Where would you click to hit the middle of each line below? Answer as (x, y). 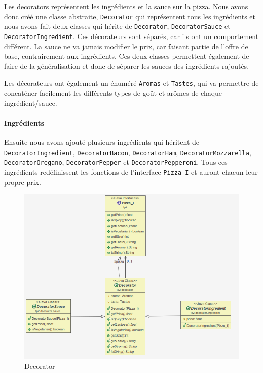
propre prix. (23, 182)
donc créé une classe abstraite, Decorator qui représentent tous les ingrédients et (130, 16)
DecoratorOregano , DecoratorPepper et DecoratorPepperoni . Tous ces (116, 162)
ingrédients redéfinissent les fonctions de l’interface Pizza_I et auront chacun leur (131, 172)
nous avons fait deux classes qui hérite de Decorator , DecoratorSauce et (117, 26)
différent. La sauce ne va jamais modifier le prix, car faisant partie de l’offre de (126, 46)
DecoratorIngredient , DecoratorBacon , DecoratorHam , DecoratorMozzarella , (128, 152)
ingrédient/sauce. (31, 103)
